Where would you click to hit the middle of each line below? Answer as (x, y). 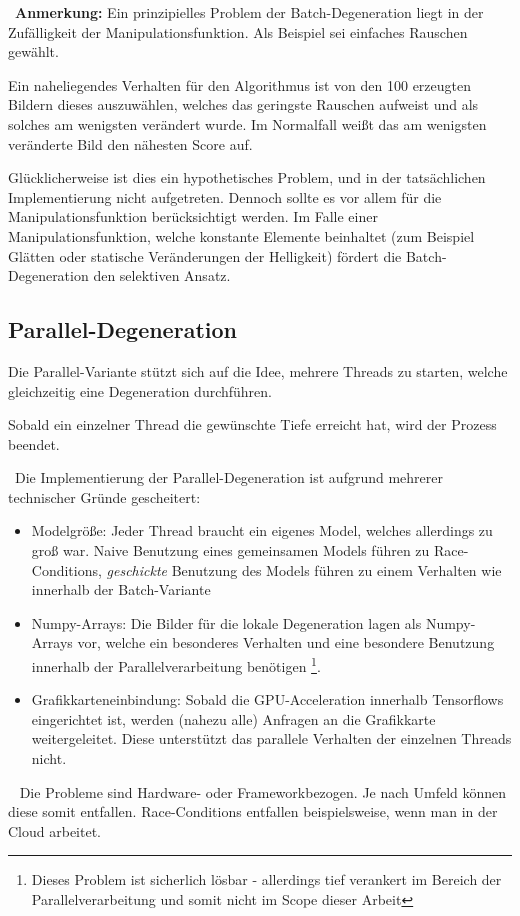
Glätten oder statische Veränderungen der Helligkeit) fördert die (205, 255)
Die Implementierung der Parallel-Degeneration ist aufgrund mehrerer (228, 477)
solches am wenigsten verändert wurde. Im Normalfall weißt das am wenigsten (247, 123)
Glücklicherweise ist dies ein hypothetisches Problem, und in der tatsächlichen (247, 177)
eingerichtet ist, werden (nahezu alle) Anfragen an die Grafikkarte (233, 718)
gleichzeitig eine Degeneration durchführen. (140, 390)
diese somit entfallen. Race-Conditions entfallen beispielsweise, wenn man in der (253, 811)
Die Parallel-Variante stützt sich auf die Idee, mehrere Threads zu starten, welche (258, 370)
